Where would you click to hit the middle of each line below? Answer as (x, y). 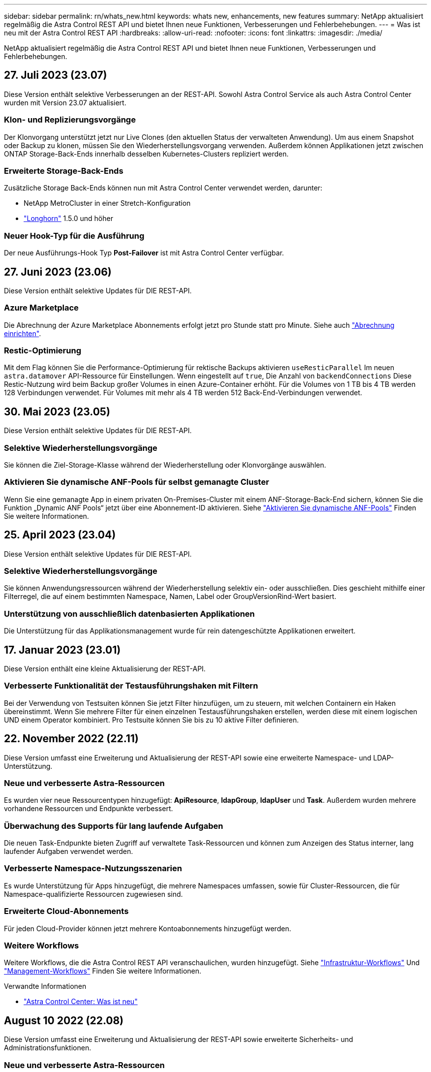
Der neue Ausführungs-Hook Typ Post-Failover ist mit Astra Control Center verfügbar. (144, 253)
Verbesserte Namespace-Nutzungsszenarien (93, 868)
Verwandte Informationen (45, 986)
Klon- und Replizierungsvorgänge (70, 120)
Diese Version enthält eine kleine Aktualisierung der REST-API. (105, 668)
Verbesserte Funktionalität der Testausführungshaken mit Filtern (131, 686)
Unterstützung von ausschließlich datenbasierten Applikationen (129, 614)
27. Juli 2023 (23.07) (56, 75)
